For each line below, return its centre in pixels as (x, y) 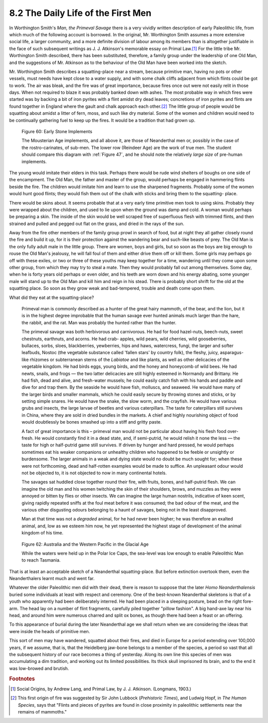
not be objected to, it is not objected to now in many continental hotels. (94, 473)
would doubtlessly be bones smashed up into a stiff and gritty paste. (92, 422)
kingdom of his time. (43, 533)
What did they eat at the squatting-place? (52, 297)
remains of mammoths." (42, 712)
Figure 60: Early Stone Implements (57, 132)
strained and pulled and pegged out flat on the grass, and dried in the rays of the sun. (97, 223)
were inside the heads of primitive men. (50, 631)
